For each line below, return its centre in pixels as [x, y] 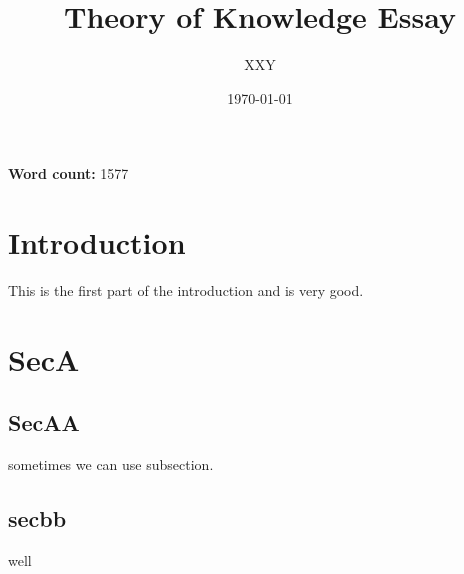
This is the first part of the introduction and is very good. [186, 290]
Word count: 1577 [68, 173]
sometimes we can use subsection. [111, 464]
